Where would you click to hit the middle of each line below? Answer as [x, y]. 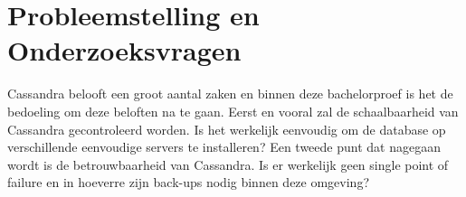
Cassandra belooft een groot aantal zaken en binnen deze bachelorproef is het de [230, 94]
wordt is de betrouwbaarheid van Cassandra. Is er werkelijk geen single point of [228, 164]
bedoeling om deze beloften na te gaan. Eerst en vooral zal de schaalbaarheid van [233, 111]
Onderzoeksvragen [124, 50]
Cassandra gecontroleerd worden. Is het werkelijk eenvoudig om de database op [227, 129]
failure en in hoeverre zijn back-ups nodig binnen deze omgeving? [188, 182]
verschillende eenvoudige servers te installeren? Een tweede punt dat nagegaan [224, 147]
